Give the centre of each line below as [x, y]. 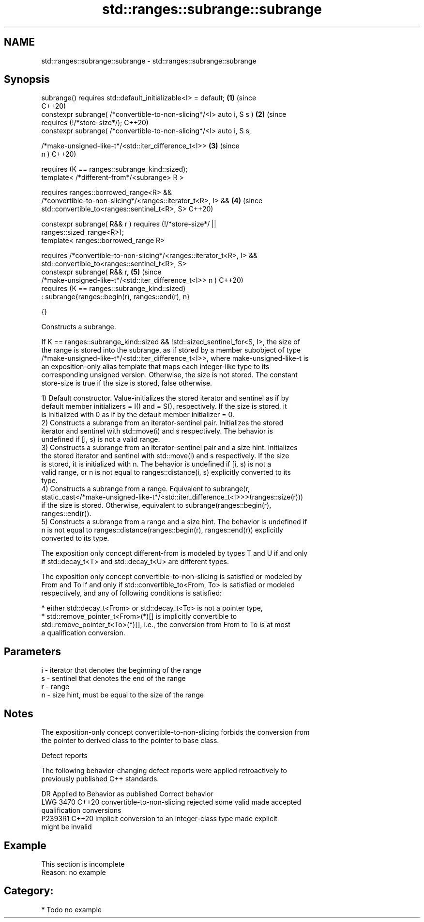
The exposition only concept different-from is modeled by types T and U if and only [174, 553]
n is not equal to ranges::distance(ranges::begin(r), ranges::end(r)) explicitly [162, 530]
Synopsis [27, 80]
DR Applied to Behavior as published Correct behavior [127, 794]
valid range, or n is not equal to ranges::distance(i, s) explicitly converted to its [166, 472]
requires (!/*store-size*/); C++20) [95, 123]
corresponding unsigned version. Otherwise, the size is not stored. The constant [169, 375]
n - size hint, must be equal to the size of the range [122, 695]
